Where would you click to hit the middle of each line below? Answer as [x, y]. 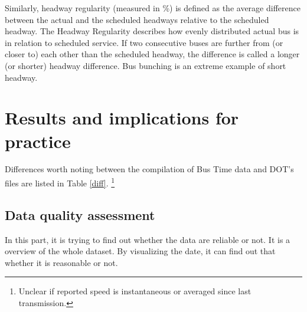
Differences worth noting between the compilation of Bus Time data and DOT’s [149, 169]
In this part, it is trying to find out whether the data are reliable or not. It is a [148, 239]
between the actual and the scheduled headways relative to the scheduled [137, 19]
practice [38, 141]
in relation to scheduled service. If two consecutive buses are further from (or [144, 42]
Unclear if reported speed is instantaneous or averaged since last [135, 291]
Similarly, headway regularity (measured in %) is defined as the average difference [153, 8]
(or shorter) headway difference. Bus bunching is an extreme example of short [146, 65]
